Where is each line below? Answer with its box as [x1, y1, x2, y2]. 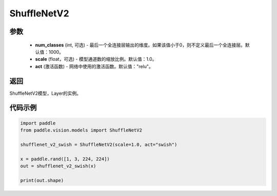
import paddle [20, 120, 56, 126]
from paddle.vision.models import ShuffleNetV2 [20, 127, 142, 133]
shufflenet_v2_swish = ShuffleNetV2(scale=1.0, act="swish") [20, 141, 177, 147]
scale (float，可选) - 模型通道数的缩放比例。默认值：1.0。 [35, 56, 157, 62]
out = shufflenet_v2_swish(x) [20, 163, 96, 169]
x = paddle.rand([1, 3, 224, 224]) [20, 156, 110, 162]
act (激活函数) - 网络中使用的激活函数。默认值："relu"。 [35, 63, 153, 69]
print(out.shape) [20, 177, 64, 183]
